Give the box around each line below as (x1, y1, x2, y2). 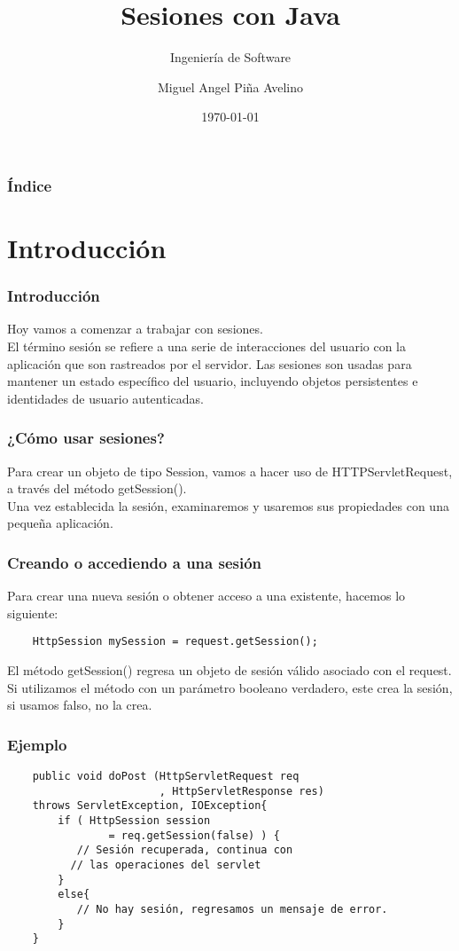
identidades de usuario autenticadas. (7, 389, 204, 407)
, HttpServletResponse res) (159, 784, 324, 798)
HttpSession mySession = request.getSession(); (32, 635, 318, 648)
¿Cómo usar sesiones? (7, 427, 165, 449)
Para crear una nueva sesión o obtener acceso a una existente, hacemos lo (7, 586, 406, 605)
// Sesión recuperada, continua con (76, 844, 293, 857)
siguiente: (7, 603, 58, 622)
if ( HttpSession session (58, 814, 211, 828)
